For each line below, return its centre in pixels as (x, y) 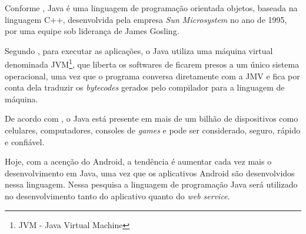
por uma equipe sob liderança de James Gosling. (92, 31)
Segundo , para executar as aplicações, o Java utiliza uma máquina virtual (139, 50)
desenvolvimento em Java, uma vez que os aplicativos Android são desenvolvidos (150, 173)
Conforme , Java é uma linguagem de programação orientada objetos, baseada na (151, 8)
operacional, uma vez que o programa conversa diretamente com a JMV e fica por (152, 76)
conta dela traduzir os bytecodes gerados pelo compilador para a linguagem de (145, 87)
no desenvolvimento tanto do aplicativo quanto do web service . (117, 195)
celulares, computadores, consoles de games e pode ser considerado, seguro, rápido (153, 130)
